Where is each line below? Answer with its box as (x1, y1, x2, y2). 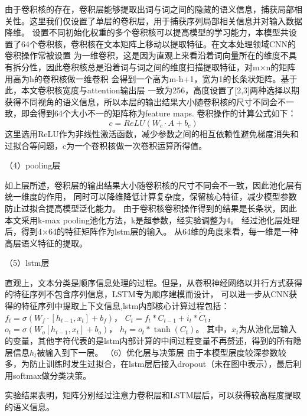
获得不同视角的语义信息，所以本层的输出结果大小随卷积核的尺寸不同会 (5, 95, 277, 108)
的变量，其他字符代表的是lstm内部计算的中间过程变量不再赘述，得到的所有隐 (5, 334, 302, 347)
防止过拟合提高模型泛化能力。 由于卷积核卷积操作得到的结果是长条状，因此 (5, 201, 297, 214)
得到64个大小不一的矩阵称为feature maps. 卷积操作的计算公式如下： (37, 107, 296, 119)
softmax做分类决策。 (12, 369, 92, 381)
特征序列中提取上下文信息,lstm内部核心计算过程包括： (21, 300, 230, 312)
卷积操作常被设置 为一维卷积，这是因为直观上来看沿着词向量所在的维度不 (5, 49, 289, 61)
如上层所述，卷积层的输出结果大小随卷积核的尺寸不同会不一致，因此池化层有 (5, 178, 302, 191)
